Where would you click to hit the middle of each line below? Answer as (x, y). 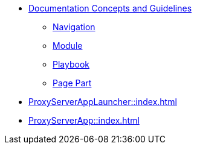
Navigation (74, 27)
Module (68, 46)
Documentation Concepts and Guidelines (110, 8)
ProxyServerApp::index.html (84, 120)
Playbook (71, 64)
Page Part (72, 83)
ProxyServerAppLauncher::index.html (103, 102)
